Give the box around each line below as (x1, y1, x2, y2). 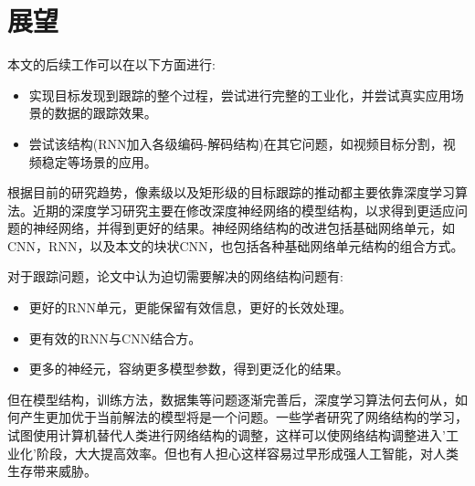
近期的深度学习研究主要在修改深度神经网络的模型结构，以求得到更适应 (32, 200, 455, 219)
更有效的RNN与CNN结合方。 (28, 328, 202, 347)
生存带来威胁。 (7, 461, 97, 481)
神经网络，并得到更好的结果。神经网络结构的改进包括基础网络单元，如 (32, 218, 455, 238)
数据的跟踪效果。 (54, 103, 157, 122)
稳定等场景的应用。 (41, 152, 157, 171)
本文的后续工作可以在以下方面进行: (7, 55, 216, 74)
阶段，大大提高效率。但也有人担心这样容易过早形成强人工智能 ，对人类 (36, 443, 459, 462)
